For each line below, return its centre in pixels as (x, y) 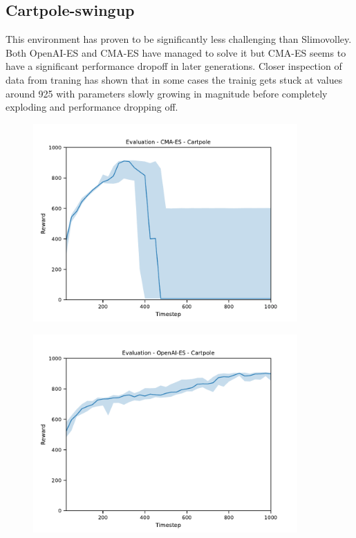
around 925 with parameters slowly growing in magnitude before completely (167, 93)
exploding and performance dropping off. (92, 107)
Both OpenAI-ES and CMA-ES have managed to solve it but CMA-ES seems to (176, 52)
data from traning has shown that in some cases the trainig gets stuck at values (174, 79)
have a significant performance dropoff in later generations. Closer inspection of (174, 66)
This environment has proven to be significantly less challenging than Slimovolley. (179, 39)
